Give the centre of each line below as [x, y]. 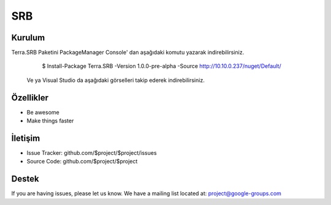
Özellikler [30, 98]
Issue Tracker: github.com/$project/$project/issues [92, 153]
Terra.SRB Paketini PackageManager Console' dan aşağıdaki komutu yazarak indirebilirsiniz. [128, 53]
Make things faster [50, 121]
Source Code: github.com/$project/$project [82, 162]
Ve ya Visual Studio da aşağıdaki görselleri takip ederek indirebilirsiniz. [116, 80]
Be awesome [43, 112]
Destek [25, 179]
